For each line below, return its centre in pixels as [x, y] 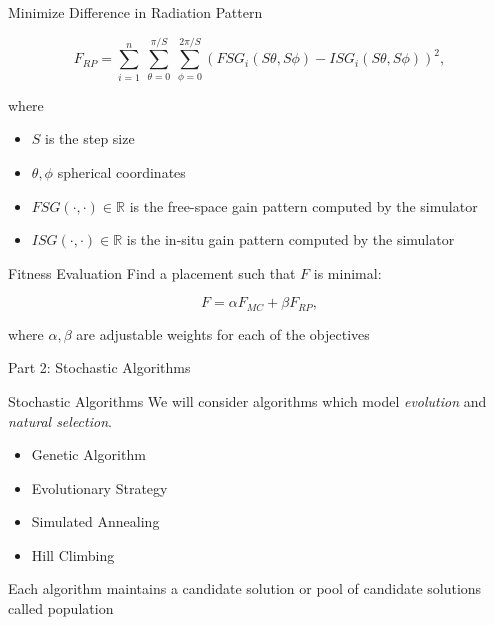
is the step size [90, 138]
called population [61, 608]
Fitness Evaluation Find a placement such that [152, 272]
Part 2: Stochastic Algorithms [99, 367]
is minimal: [347, 272]
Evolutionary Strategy [99, 487]
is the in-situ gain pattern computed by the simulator [290, 239]
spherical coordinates [121, 171]
